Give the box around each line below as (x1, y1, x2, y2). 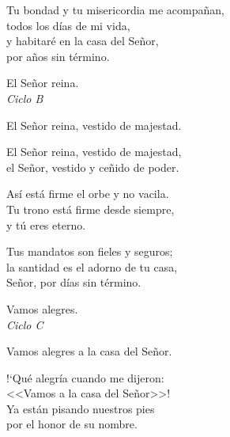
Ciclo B (6, 89, 43, 106)
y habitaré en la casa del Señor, (6, 32, 159, 49)
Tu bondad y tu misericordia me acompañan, (6, 2, 224, 17)
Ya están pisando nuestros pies (6, 400, 155, 416)
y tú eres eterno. (6, 216, 86, 233)
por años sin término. (6, 47, 110, 64)
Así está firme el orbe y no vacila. (6, 185, 169, 202)
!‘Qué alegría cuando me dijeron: (6, 369, 164, 386)
